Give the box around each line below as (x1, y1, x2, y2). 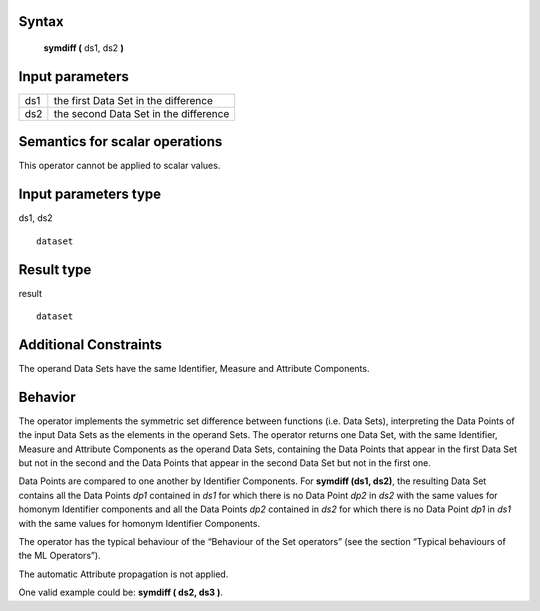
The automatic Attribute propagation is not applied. (18, 568, 229, 580)
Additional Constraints (18, 336, 163, 353)
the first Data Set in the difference (53, 93, 214, 107)
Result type (18, 261, 92, 278)
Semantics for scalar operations (18, 133, 223, 150)
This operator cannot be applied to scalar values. (18, 160, 221, 172)
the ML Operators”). (18, 550, 101, 562)
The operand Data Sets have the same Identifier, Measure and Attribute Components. (18, 362, 370, 374)
